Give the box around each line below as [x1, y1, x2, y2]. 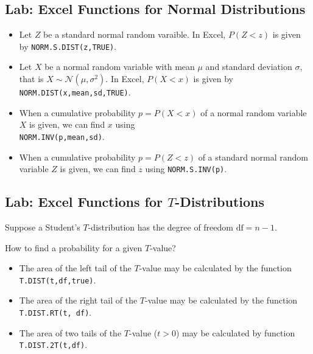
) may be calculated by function [175, 326, 295, 339]
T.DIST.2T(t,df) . [19, 338, 88, 351]
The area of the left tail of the [19, 262, 132, 274]
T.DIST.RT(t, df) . [19, 306, 92, 319]
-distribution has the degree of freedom [88, 221, 233, 233]
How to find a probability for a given [5, 241, 142, 254]
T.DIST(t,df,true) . [19, 273, 96, 286]
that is [19, 72, 44, 85]
